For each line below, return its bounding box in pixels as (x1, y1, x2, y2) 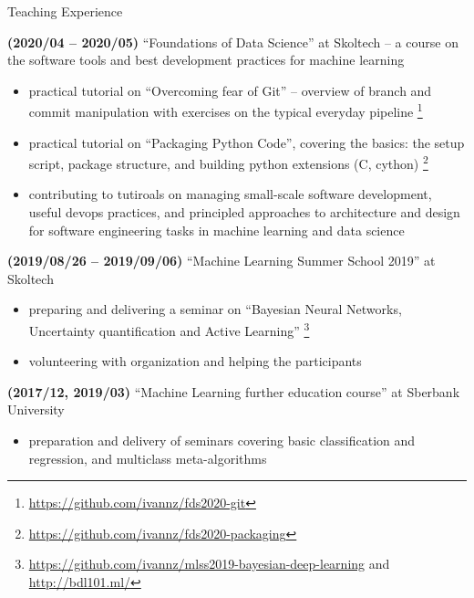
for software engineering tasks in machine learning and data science (28, 220, 405, 239)
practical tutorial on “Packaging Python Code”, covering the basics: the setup (28, 132, 465, 152)
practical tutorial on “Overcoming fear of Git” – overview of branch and (28, 80, 432, 100)
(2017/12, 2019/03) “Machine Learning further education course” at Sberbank (7, 382, 460, 401)
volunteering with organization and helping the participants (28, 351, 362, 371)
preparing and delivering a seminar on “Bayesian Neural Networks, (28, 299, 402, 319)
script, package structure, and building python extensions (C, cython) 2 (28, 152, 428, 173)
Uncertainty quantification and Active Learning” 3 (28, 319, 310, 340)
